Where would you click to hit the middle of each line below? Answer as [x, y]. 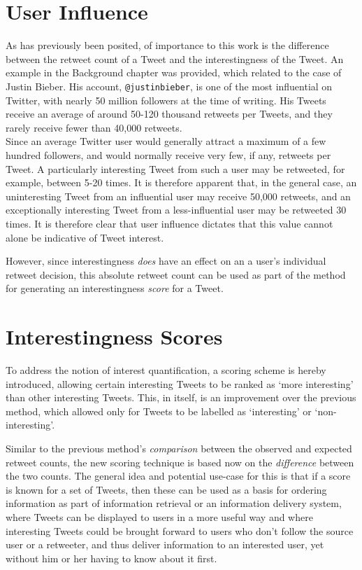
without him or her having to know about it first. [111, 558]
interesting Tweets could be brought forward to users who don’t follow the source [180, 530]
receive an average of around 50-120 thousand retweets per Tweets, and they [169, 114]
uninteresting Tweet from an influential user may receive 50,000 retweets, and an [178, 196]
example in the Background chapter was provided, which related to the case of [174, 72]
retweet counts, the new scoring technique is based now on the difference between [180, 462]
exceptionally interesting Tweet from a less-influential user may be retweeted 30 [176, 210]
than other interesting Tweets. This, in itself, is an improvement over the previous [181, 397]
